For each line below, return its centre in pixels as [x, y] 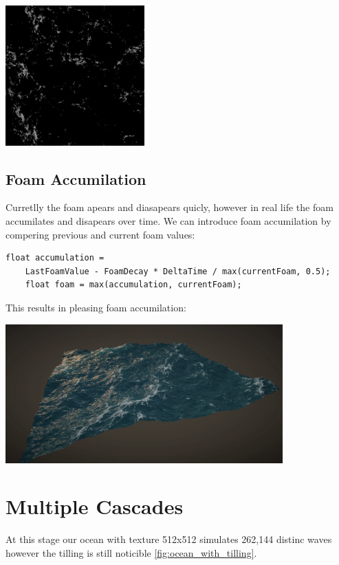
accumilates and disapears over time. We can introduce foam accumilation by [168, 220]
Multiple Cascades [95, 506]
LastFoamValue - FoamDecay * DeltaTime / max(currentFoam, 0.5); [178, 271]
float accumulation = [55, 258]
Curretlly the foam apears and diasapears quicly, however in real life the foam [169, 207]
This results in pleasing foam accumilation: [96, 307]
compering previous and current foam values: [100, 234]
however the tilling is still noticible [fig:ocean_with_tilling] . [131, 552]
